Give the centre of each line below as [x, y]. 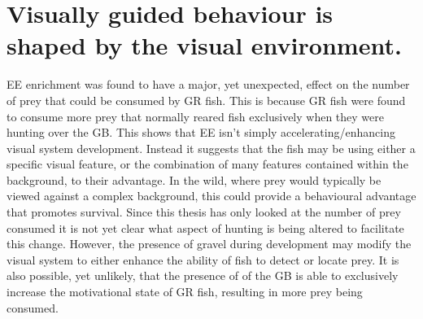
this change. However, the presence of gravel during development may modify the [209, 244]
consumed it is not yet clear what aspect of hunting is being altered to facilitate [205, 227]
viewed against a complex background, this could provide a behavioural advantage [211, 196]
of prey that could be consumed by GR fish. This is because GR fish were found [206, 100]
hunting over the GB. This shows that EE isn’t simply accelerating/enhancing [201, 132]
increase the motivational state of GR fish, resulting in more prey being [185, 292]
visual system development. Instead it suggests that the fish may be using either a [211, 148]
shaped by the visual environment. [204, 45]
